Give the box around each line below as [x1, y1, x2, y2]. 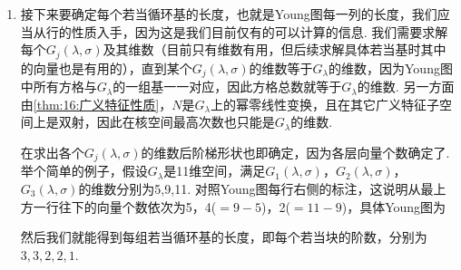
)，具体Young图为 [341, 197, 446, 216]
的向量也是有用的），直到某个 [20, 58, 192, 77]
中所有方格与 [20, 77, 97, 96]
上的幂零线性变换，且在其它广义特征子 [211, 94, 440, 113]
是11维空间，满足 [163, 161, 266, 180]
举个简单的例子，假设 [20, 161, 148, 180]
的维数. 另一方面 [357, 77, 455, 96]
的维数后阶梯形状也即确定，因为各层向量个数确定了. [141, 142, 450, 161]
